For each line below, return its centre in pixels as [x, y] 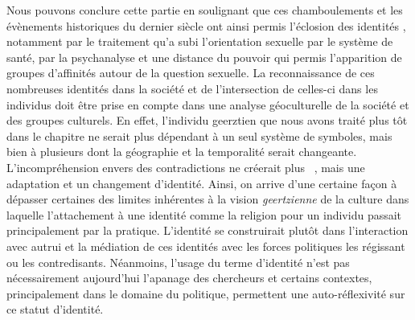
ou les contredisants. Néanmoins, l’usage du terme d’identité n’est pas [178, 262]
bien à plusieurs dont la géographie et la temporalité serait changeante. [182, 152]
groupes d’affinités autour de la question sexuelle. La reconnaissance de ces [191, 73]
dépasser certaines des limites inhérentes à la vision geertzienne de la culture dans [208, 199]
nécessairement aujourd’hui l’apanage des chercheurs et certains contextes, [189, 278]
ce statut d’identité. [55, 309]
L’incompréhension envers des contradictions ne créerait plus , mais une [186, 167]
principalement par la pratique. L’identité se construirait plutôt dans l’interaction [207, 230]
